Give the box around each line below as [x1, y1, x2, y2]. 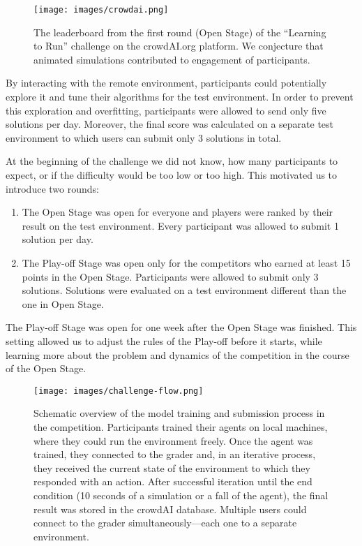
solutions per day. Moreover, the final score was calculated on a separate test [6, 117, 334, 131]
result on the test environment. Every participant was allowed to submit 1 [22, 218, 339, 233]
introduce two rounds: [6, 181, 99, 195]
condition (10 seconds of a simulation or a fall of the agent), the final [33, 487, 329, 502]
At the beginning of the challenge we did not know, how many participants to [6, 154, 338, 168]
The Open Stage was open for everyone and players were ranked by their [22, 205, 333, 219]
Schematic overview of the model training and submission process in [33, 406, 325, 420]
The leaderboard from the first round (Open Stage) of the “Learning [33, 24, 326, 39]
